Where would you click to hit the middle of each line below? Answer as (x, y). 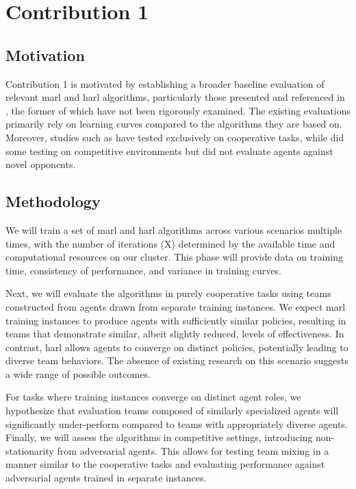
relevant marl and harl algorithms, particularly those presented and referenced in (175, 97)
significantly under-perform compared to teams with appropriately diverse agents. (177, 424)
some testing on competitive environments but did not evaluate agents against (169, 151)
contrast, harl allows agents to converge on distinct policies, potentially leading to (177, 347)
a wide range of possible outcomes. (78, 373)
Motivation (45, 55)
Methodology (53, 201)
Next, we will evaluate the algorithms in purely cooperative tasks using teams (168, 293)
